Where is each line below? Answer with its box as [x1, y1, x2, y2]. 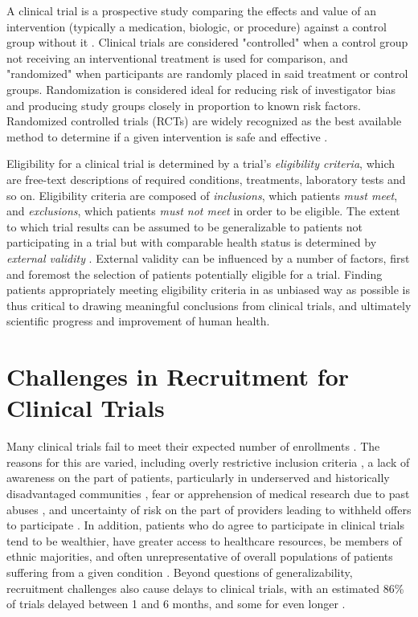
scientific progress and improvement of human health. [6, 313, 270, 329]
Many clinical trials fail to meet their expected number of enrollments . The [6, 438, 380, 455]
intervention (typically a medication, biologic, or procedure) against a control [6, 18, 387, 35]
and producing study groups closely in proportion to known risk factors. [6, 96, 361, 113]
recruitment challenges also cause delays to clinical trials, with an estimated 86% [6, 579, 404, 596]
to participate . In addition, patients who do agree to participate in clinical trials [6, 517, 405, 533]
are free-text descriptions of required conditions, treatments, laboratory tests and [6, 170, 406, 187]
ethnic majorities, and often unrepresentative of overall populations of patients [6, 548, 393, 565]
